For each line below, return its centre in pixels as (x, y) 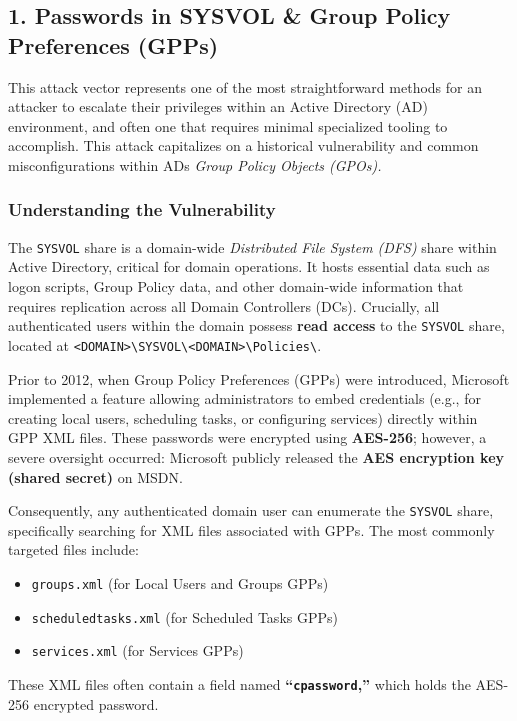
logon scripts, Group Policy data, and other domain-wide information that (236, 286)
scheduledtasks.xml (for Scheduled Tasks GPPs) (184, 616)
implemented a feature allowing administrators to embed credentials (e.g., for (244, 398)
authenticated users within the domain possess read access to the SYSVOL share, (256, 325)
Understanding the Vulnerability (142, 209)
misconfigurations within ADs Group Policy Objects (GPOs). (195, 164)
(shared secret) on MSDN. (95, 476)
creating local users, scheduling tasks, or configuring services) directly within (243, 417)
